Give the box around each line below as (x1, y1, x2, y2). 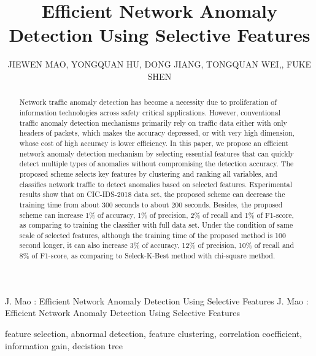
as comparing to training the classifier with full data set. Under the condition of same (19, 220, 293, 230)
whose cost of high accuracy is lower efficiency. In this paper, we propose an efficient (19, 137, 288, 148)
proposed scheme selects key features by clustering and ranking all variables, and (19, 168, 277, 179)
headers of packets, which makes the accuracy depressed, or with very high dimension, (19, 128, 295, 138)
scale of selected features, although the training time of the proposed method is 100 (19, 230, 286, 240)
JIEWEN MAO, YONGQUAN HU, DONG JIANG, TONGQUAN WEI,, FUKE (7, 58, 312, 71)
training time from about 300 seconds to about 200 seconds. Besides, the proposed (19, 199, 283, 209)
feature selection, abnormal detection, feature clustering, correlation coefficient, (5, 327, 303, 339)
